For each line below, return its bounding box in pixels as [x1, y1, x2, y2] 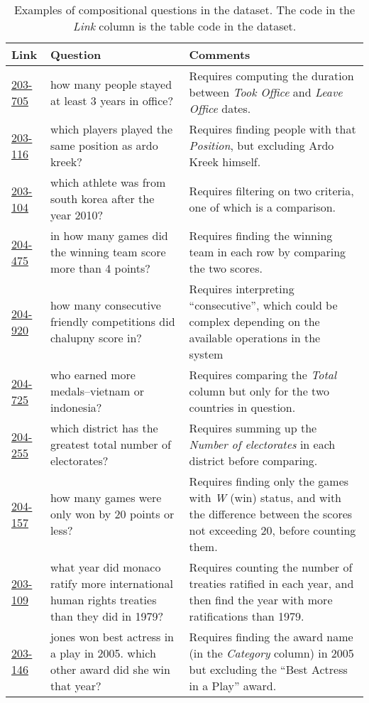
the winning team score [50, 244, 166, 260]
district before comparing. [189, 452, 318, 469]
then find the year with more [189, 592, 333, 608]
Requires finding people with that [189, 121, 356, 137]
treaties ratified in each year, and [189, 575, 354, 592]
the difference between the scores [189, 506, 353, 522]
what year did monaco [50, 559, 161, 575]
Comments [189, 46, 250, 62]
